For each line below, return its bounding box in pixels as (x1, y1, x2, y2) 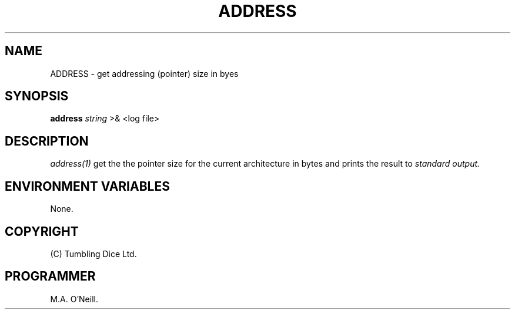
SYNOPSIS (5, 89, 69, 104)
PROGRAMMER (5, 269, 96, 284)
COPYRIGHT (5, 224, 79, 239)
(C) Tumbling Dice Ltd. (50, 248, 137, 259)
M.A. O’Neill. (50, 293, 98, 304)
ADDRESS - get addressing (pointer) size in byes (50, 68, 239, 79)
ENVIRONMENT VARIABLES (5, 178, 170, 194)
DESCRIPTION (5, 133, 89, 148)
